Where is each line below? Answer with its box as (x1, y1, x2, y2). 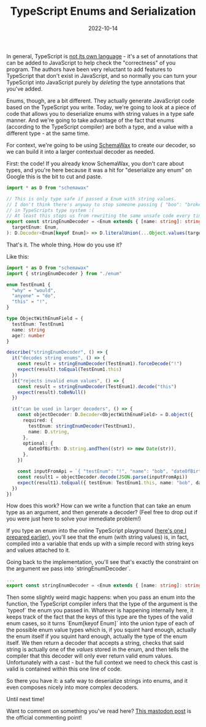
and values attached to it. (6, 547, 71, 554)
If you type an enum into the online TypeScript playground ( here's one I (6, 527, 187, 535)
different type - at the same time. (6, 129, 90, 137)
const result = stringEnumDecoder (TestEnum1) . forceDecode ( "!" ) (17, 360, 183, 367)
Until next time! (6, 696, 45, 703)
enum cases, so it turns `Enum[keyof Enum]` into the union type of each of (6, 620, 195, 627)
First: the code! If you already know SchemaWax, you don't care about (6, 159, 184, 167)
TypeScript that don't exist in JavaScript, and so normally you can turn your (6, 72, 197, 79)
